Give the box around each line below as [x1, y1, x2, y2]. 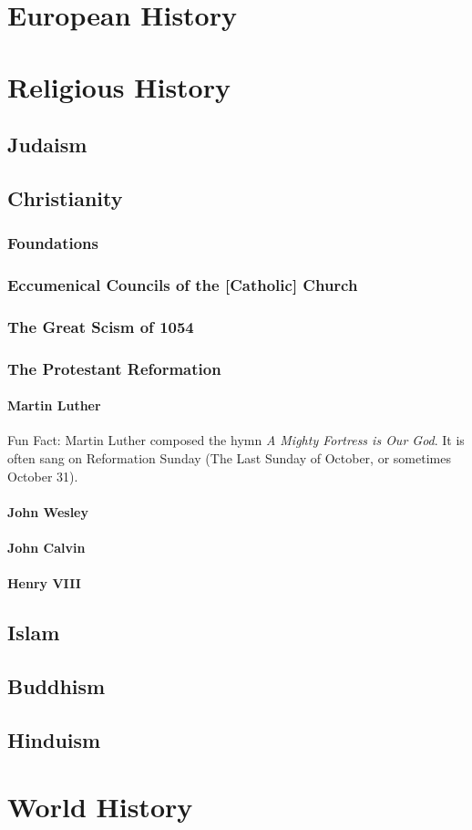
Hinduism [7, 725, 101, 753]
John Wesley [7, 502, 88, 521]
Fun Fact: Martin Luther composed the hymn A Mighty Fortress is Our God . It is [7, 431, 465, 450]
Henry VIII [7, 574, 81, 593]
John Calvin [7, 538, 86, 557]
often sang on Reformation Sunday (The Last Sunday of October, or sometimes [7, 449, 451, 468]
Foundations [7, 232, 99, 254]
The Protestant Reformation [7, 357, 221, 379]
